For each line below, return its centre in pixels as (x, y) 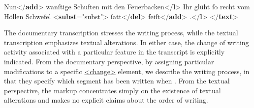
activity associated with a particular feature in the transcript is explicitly (114, 52)
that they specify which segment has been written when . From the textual (117, 81)
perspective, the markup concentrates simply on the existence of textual (112, 90)
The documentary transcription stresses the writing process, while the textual (121, 33)
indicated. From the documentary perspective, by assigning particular (109, 61)
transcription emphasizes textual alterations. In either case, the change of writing (127, 42)
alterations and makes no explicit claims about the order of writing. (106, 100)
